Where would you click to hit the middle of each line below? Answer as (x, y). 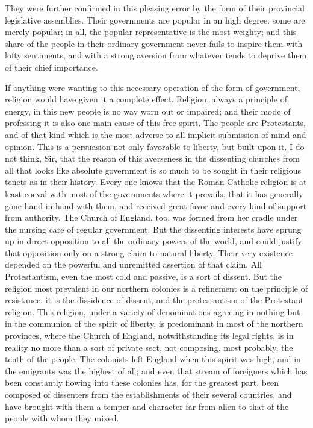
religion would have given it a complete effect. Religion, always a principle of (146, 99)
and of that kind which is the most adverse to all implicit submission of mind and (156, 134)
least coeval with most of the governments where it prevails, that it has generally (154, 193)
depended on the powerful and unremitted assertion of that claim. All (133, 264)
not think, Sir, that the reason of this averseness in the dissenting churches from (153, 158)
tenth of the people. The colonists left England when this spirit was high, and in (153, 359)
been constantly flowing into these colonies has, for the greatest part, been (142, 382)
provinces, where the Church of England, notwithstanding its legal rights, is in (149, 335)
